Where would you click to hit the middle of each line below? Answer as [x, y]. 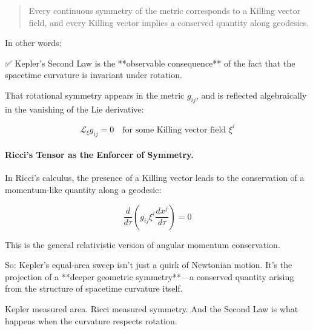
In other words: [33, 43]
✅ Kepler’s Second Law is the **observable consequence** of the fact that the [150, 63]
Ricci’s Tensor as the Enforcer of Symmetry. [99, 155]
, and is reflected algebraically [251, 95]
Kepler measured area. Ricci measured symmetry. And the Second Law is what [152, 309]
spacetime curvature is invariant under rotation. [94, 75]
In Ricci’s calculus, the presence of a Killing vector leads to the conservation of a [155, 178]
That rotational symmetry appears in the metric [95, 95]
